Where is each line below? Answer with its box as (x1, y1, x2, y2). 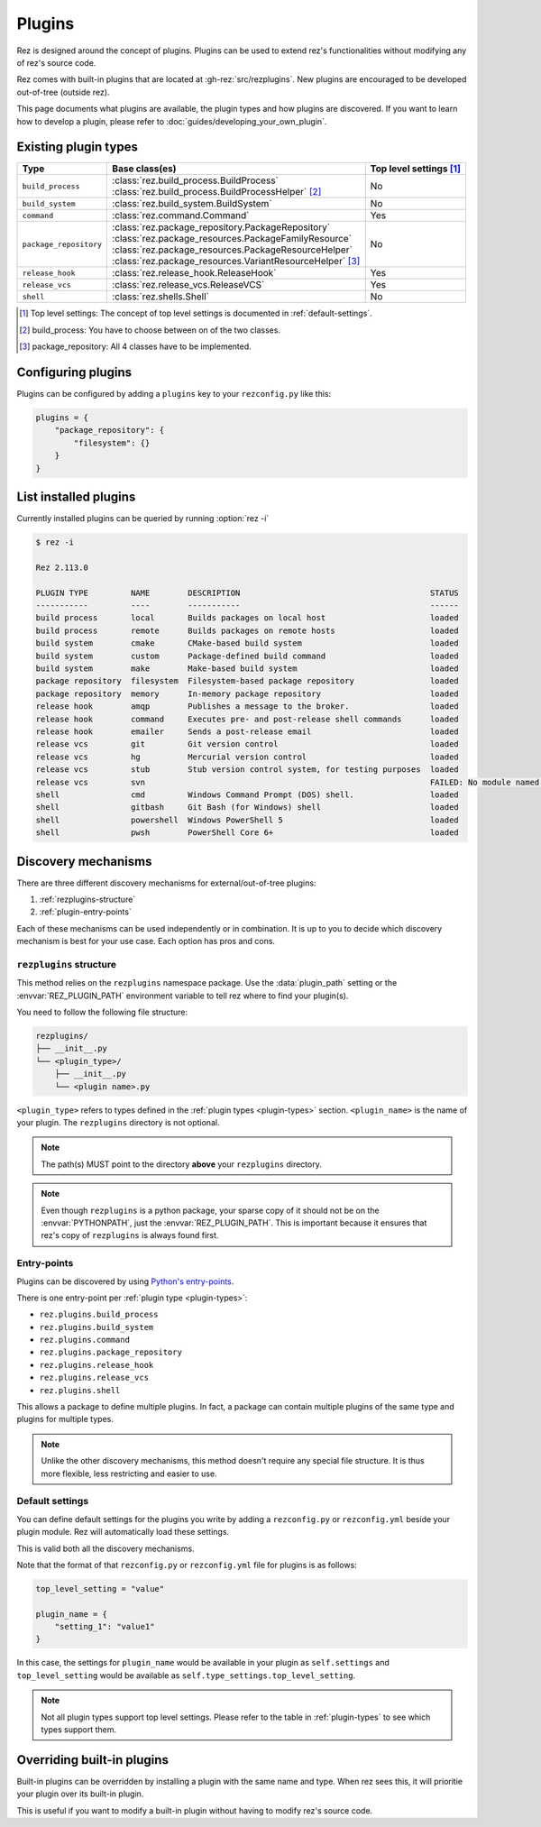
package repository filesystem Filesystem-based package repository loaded (35, 676, 459, 686)
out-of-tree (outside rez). (16, 87, 110, 97)
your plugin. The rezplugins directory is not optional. (16, 1117, 220, 1128)
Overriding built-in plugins (16, 1752, 169, 1767)
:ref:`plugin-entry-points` (39, 906, 133, 917)
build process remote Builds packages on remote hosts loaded (35, 625, 459, 636)
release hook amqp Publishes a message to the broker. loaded (35, 702, 459, 712)
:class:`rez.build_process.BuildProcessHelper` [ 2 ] (112, 186, 322, 198)
